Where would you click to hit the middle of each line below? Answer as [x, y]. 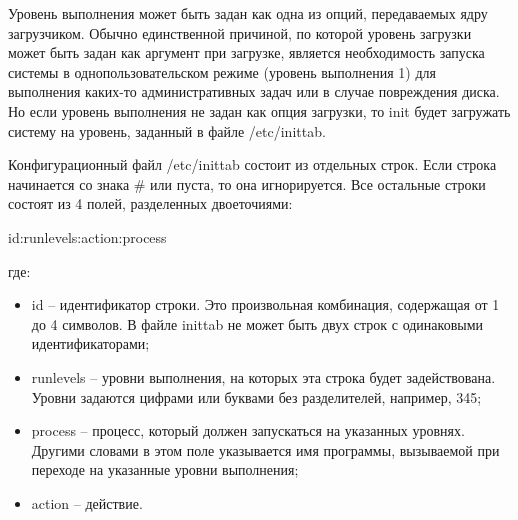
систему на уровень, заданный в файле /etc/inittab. [167, 130]
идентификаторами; [90, 343]
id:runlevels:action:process [87, 236]
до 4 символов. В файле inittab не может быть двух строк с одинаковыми [257, 323]
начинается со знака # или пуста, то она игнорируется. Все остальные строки [247, 183]
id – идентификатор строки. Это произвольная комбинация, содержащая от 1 [265, 304]
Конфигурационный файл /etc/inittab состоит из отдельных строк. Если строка [252, 164]
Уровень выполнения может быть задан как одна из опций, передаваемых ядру [248, 13]
